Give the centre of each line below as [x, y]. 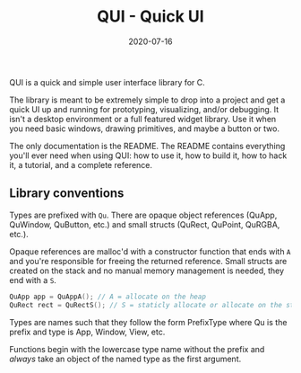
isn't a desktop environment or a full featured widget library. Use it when [143, 119]
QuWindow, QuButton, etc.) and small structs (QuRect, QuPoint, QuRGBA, [145, 224]
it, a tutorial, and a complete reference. [81, 164]
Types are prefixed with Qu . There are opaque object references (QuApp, [143, 215]
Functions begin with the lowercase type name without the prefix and [137, 349]
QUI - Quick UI [150, 17]
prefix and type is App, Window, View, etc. [87, 332]
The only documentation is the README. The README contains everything [147, 146]
